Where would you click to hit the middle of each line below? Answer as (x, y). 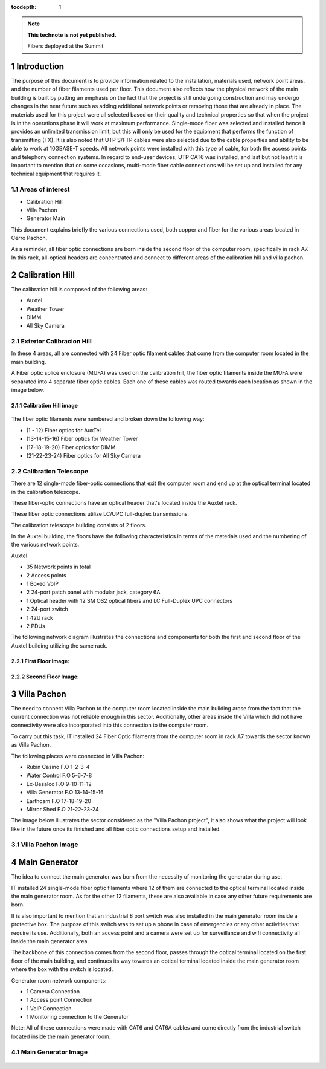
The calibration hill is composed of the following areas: (79, 289)
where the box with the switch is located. (62, 969)
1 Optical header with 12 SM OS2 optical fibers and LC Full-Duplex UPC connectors (129, 600)
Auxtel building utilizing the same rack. (59, 645)
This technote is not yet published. (72, 35)
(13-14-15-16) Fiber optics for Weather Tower (82, 439)
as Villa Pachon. (31, 745)
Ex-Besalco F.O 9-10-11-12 (59, 784)
